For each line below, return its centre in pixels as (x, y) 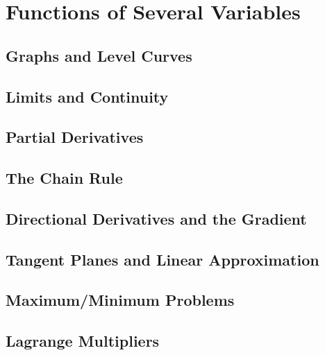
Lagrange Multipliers (83, 341)
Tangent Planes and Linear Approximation (162, 259)
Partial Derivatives (75, 137)
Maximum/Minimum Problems (120, 300)
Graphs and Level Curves (99, 55)
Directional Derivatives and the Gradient (156, 218)
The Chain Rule (64, 178)
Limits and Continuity (87, 96)
